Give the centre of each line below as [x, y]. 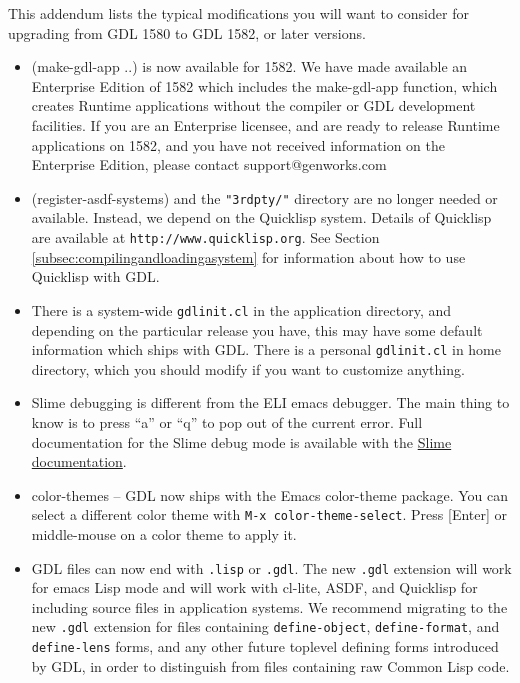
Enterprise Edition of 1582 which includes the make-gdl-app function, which [264, 85]
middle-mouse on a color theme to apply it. [164, 533]
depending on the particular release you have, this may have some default [257, 329]
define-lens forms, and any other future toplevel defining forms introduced [265, 646]
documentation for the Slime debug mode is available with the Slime [241, 441]
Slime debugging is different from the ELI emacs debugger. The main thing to [270, 402]
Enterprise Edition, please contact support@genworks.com [209, 164]
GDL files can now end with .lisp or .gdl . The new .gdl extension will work [271, 567]
